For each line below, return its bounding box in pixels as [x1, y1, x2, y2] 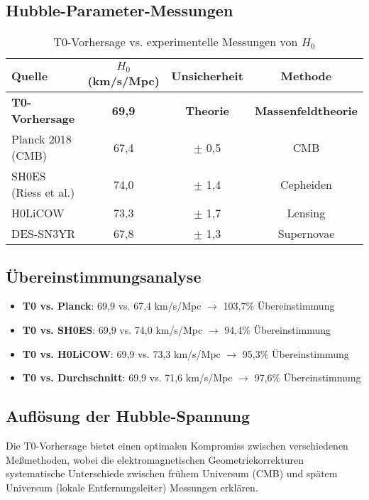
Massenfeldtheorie [254, 102, 358, 119]
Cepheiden [280, 175, 332, 192]
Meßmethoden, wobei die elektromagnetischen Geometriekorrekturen [6, 452, 304, 467]
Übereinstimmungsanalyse [6, 265, 202, 287]
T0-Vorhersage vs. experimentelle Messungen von [53, 33, 298, 50]
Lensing [287, 205, 326, 222]
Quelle [11, 67, 48, 84]
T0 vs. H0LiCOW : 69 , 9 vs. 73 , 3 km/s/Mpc [22, 346, 221, 361]
